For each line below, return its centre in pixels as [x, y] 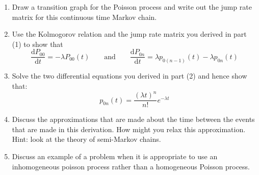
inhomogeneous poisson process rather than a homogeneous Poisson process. [131, 166]
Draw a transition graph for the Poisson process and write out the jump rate [132, 7]
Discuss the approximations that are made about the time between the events [133, 119]
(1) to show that [37, 44]
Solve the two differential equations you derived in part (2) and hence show [129, 76]
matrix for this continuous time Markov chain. [84, 17]
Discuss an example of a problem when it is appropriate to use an [115, 156]
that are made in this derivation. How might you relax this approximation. [129, 129]
